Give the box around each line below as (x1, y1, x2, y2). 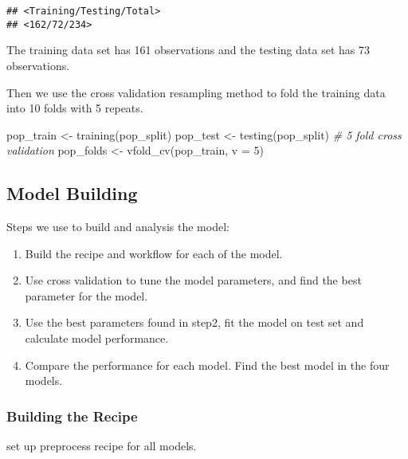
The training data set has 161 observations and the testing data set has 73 (6, 41, 370, 58)
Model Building (6, 181, 138, 206)
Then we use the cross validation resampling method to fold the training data (6, 84, 386, 100)
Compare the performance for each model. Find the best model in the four (25, 356, 390, 373)
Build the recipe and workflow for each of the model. (25, 245, 283, 261)
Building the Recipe (6, 406, 138, 426)
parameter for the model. (25, 287, 148, 304)
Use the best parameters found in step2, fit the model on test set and (25, 314, 364, 331)
